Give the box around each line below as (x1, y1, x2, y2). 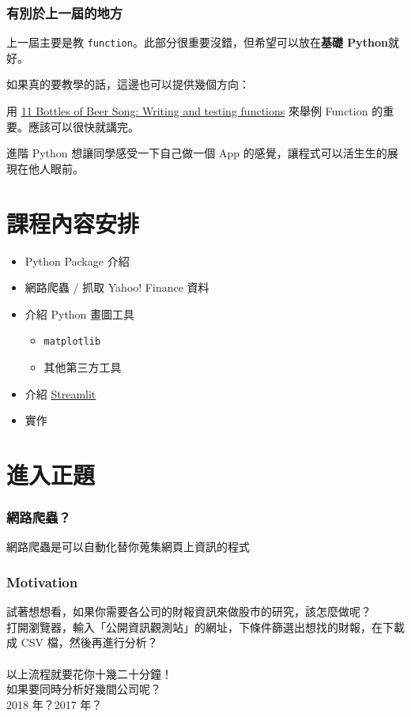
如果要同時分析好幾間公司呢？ (6, 681, 161, 697)
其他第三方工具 (43, 359, 122, 375)
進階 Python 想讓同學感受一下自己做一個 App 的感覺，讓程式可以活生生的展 (6, 145, 398, 161)
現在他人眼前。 (6, 160, 84, 176)
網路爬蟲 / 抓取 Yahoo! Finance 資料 (25, 279, 209, 296)
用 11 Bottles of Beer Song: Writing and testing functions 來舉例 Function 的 (6, 103, 383, 119)
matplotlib (43, 336, 101, 348)
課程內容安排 (6, 206, 140, 239)
